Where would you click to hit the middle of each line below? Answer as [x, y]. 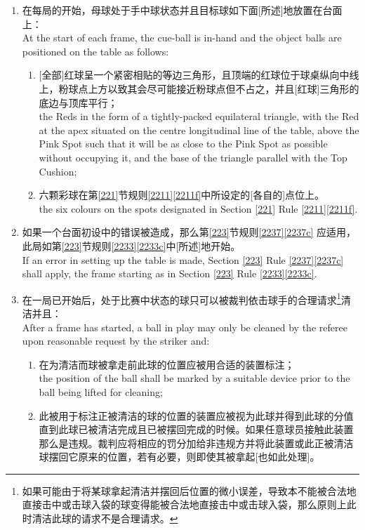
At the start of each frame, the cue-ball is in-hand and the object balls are [182, 38]
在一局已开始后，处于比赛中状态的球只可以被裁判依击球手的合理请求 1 [181, 298]
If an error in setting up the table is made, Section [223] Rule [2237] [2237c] [183, 259]
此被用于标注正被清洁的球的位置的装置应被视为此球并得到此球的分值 [196, 415]
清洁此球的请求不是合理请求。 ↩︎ [105, 518]
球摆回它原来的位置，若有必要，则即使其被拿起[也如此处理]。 [179, 457]
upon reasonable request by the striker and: [116, 341]
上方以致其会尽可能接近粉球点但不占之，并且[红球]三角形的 [224, 88]
